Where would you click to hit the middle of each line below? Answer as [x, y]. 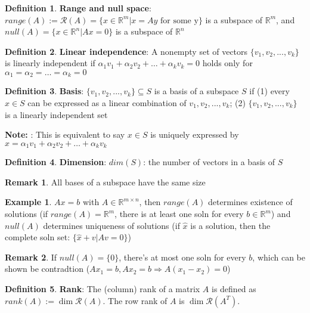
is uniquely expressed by [195, 134]
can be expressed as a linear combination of [107, 103]
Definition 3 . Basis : [44, 91]
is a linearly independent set [56, 114]
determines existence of [250, 202]
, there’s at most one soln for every [182, 257]
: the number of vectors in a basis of [209, 162]
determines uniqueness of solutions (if [111, 225]
